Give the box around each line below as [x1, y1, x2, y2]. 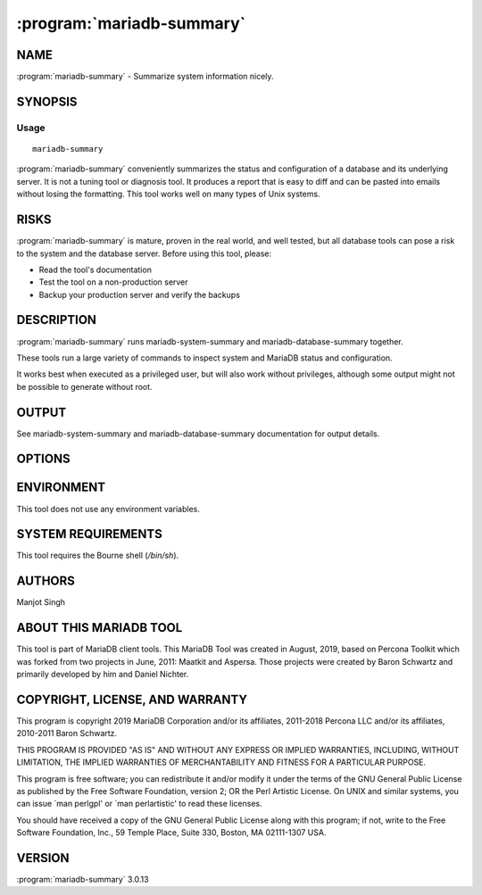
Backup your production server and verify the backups [38, 289, 241, 300]
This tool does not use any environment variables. [16, 503, 201, 514]
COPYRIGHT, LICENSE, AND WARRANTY [16, 692, 247, 707]
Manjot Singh [16, 597, 66, 608]
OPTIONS [16, 452, 71, 467]
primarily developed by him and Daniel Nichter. [16, 669, 189, 680]
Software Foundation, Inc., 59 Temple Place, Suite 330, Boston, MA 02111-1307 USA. [16, 827, 327, 838]
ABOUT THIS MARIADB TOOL [16, 620, 183, 635]
